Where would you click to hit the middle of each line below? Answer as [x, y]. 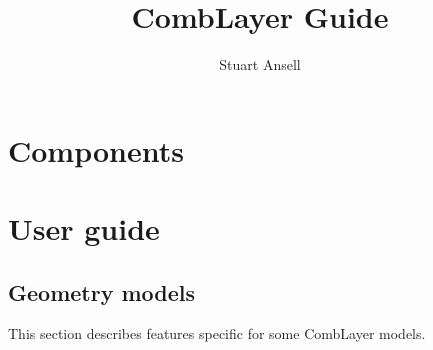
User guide [84, 228]
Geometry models [102, 291]
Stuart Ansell [260, 64]
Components [96, 149]
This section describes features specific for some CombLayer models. [217, 333]
